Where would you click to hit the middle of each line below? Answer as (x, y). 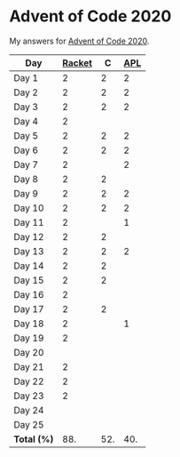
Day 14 (29, 266)
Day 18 (29, 324)
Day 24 (29, 410)
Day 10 (29, 208)
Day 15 (29, 280)
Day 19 (29, 338)
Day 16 (29, 294)
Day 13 (29, 251)
